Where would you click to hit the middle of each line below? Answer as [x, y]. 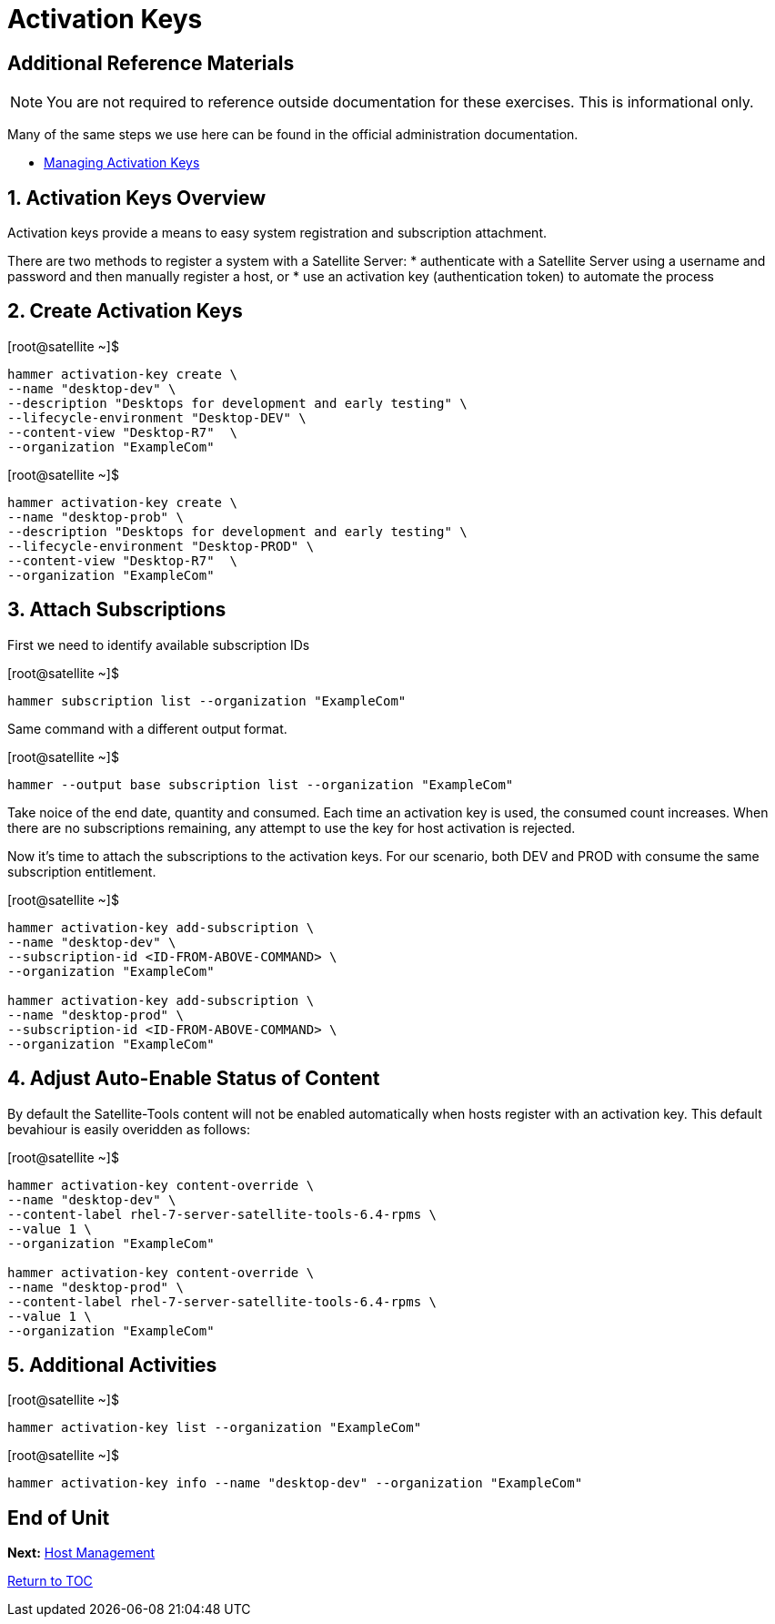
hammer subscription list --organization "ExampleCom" [207, 700]
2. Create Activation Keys [125, 311]
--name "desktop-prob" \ [96, 517]
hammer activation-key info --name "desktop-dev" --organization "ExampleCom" [295, 1483]
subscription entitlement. [82, 871]
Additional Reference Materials [151, 63]
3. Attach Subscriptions [117, 610]
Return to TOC [50, 1581]
